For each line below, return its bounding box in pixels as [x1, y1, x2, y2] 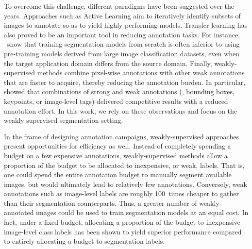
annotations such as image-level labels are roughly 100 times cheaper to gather [4, 188, 239, 199]
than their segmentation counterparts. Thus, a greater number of [4, 198, 197, 208]
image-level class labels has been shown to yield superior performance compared [4, 226, 242, 236]
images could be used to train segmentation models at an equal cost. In [36, 207, 249, 217]
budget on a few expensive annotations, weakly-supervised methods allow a [4, 150, 228, 160]
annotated [4, 207, 34, 217]
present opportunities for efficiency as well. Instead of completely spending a [4, 141, 231, 151]
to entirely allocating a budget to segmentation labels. [4, 236, 165, 246]
